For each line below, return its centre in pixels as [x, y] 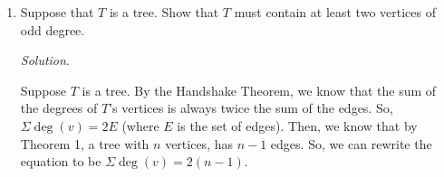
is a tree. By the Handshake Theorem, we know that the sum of [259, 90]
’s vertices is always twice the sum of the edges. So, [251, 108]
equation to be [61, 161]
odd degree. [53, 29]
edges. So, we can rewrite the [351, 143]
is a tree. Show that [164, 12]
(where [140, 125]
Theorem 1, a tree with [85, 143]
